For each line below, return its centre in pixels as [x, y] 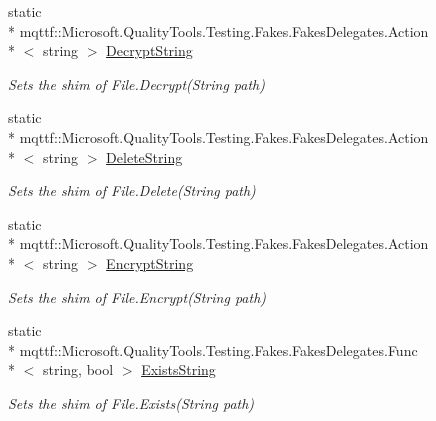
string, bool [78, 369]
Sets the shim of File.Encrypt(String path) [137, 296]
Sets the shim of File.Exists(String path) [131, 402]
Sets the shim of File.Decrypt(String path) [136, 83]
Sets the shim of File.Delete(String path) [132, 190]
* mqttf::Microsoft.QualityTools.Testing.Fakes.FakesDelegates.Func [213, 349]
